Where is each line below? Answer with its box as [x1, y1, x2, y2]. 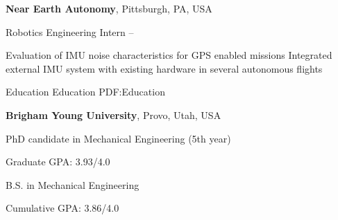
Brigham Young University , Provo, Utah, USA [6, 107, 221, 122]
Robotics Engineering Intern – [6, 24, 134, 39]
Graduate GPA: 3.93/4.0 [6, 154, 110, 169]
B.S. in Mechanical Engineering [6, 177, 140, 192]
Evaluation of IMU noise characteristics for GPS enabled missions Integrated [6, 48, 332, 62]
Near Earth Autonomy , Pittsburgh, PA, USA [6, 1, 212, 15]
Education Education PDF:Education [6, 84, 165, 99]
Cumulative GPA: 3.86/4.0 [6, 201, 119, 215]
